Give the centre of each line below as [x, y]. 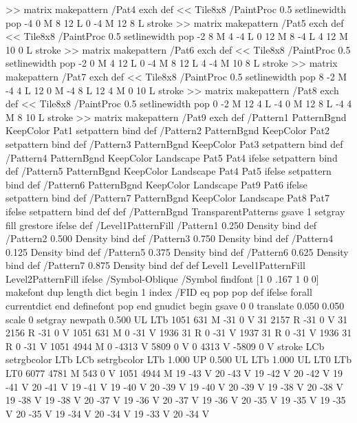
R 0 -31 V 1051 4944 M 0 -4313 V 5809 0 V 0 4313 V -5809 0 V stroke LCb [165, 346]
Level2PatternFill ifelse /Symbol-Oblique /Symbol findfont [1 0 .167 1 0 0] [162, 278]
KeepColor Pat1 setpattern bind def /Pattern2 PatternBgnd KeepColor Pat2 [168, 130]
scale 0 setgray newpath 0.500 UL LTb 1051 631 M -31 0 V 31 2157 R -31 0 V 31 [177, 319]
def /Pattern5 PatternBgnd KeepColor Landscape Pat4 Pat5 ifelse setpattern [169, 171]
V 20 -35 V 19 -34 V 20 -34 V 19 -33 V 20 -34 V [108, 413]
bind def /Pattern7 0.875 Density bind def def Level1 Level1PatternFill [155, 265]
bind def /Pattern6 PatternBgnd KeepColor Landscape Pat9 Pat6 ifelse [156, 184]
